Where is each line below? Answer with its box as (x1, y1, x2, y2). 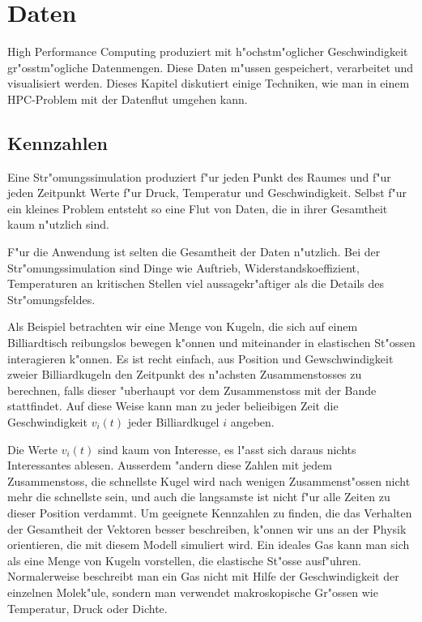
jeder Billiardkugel (127, 414, 220, 431)
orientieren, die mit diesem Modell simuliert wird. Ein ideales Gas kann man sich (7, 536, 410, 553)
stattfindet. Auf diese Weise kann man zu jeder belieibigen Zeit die (7, 397, 339, 414)
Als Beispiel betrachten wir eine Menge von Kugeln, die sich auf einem (7, 318, 358, 335)
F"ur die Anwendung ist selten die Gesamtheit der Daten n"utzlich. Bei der (7, 243, 381, 260)
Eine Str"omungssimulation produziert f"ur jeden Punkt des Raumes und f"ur (7, 168, 391, 185)
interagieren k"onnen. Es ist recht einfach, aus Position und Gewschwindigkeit (7, 350, 394, 367)
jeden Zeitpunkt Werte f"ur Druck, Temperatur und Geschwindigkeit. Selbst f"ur (7, 184, 407, 201)
